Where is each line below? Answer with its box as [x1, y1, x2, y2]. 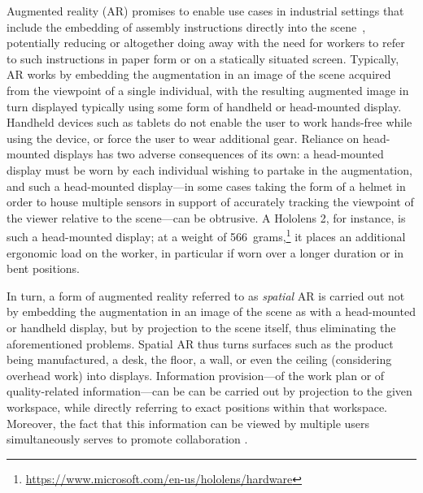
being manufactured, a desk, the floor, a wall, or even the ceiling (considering [7, 351, 392, 368]
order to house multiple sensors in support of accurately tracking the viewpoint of [7, 193, 414, 210]
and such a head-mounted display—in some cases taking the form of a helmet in [7, 177, 406, 194]
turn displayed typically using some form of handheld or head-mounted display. [7, 97, 402, 115]
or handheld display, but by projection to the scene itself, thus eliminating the [7, 318, 396, 335]
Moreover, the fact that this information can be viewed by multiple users [7, 414, 370, 431]
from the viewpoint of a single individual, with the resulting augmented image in [7, 81, 409, 98]
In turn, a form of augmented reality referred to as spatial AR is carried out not [7, 287, 405, 304]
